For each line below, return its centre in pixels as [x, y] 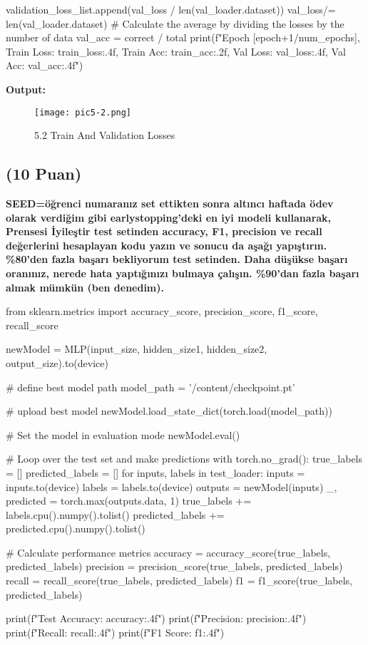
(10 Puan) [44, 174]
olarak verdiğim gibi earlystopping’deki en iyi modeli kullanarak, [169, 217]
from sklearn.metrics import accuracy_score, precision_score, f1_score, [162, 311]
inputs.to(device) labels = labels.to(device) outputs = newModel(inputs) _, [172, 486]
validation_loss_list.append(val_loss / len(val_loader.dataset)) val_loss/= [171, 9]
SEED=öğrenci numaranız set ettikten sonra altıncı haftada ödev [170, 203]
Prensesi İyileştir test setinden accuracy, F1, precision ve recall [164, 231]
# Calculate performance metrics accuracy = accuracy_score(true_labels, [168, 552]
